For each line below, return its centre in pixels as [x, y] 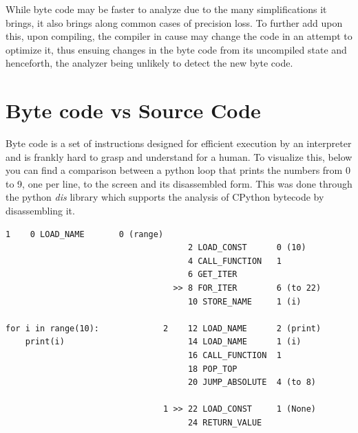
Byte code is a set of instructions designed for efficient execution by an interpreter [179, 143]
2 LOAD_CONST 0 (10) [247, 248]
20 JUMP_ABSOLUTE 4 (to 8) [252, 382]
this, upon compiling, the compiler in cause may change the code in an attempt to [179, 36]
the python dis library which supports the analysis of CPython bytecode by [165, 197]
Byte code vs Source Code [133, 110]
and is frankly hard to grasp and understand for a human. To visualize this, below [179, 156]
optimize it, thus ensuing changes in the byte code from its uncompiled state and [176, 49]
